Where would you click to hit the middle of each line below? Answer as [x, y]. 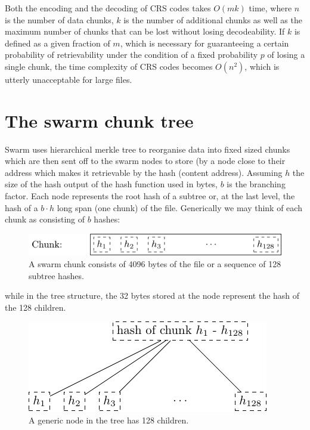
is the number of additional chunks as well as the [213, 19]
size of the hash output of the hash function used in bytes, [111, 184]
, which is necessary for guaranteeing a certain [204, 43]
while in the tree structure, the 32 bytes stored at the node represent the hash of [152, 296]
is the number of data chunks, [59, 19]
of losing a [286, 55]
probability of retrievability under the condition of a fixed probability [131, 55]
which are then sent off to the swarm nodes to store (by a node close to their [145, 161]
